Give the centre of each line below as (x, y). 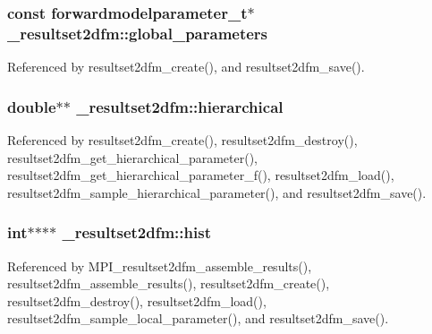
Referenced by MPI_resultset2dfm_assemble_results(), (160, 265)
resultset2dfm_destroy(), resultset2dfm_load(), (137, 300)
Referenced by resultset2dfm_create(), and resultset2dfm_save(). (186, 67)
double (32, 106)
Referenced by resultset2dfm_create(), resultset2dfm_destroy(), (182, 139)
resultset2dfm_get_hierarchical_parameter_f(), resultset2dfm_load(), (201, 175)
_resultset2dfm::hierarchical (180, 106)
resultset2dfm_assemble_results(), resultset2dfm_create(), (169, 283)
